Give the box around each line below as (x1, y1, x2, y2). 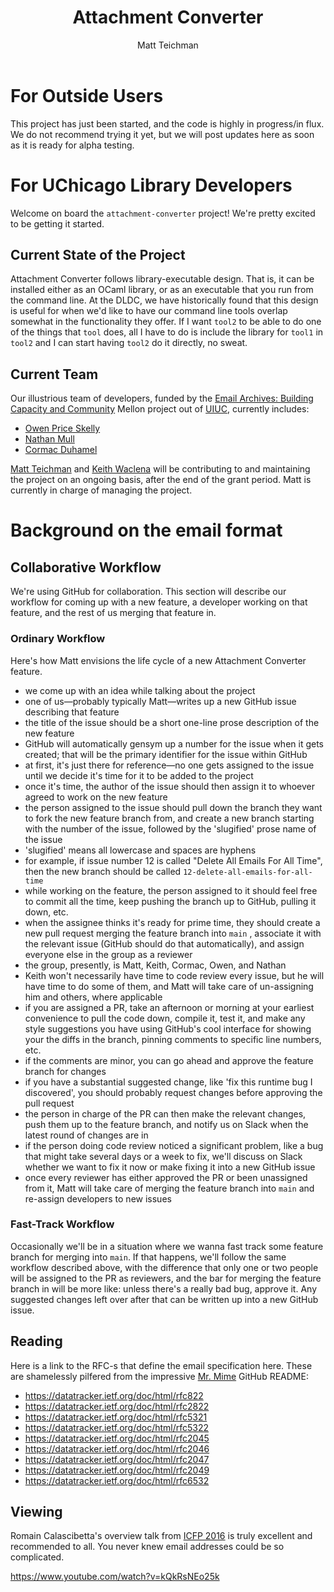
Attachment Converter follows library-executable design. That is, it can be (10, 273, 315, 285)
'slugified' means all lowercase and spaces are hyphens (24, 844, 257, 856)
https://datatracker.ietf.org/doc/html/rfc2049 (24, 1464, 210, 1476)
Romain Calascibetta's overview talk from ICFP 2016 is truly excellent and (10, 1530, 313, 1542)
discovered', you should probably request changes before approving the (24, 1086, 323, 1098)
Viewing (10, 1504, 63, 1521)
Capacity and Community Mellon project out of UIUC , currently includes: (10, 403, 310, 415)
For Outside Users (10, 84, 164, 107)
